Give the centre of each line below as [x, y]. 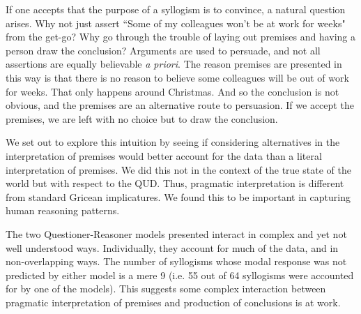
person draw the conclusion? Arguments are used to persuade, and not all [163, 50]
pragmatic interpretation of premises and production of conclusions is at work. [173, 302]
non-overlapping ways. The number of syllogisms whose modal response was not [176, 261]
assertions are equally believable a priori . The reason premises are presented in [174, 64]
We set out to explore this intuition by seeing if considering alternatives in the [173, 142]
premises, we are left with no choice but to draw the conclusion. [142, 118]
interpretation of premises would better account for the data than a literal [164, 155]
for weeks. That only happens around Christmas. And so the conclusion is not [172, 91]
